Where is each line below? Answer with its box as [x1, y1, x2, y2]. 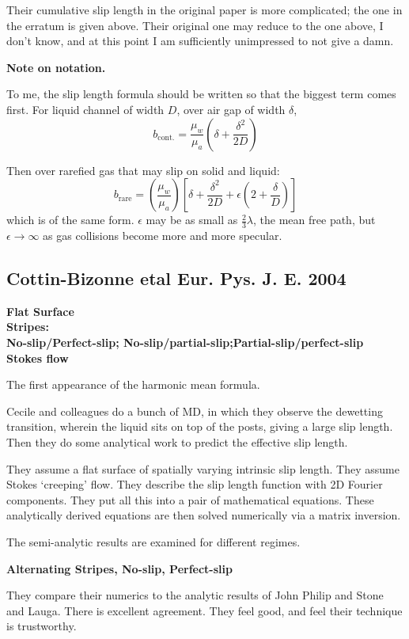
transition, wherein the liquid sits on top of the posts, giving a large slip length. [6, 418, 393, 435]
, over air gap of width [176, 101, 286, 117]
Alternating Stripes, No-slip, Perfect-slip [6, 560, 233, 576]
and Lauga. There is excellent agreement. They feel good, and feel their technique [6, 602, 403, 618]
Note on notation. [6, 59, 106, 75]
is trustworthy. [6, 618, 77, 634]
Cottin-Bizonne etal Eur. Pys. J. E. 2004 [6, 265, 347, 290]
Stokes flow [6, 349, 69, 366]
